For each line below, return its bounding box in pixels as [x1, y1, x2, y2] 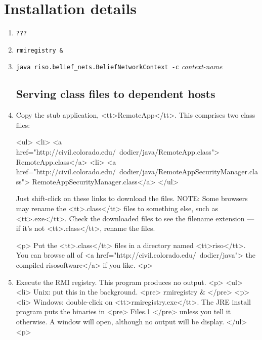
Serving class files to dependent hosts [16, 86, 215, 102]
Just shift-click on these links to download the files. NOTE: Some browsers [16, 193, 248, 204]
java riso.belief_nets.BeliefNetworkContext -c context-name [16, 61, 223, 72]
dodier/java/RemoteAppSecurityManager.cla [119, 166, 258, 177]
